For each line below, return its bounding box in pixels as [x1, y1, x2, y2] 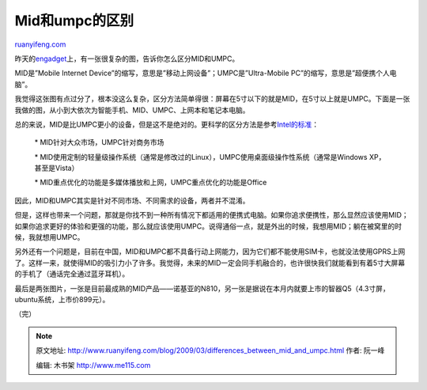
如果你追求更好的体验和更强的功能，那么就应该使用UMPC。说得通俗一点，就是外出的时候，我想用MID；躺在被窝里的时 [14, 222, 402, 231]
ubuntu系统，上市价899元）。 [14, 294, 110, 304]
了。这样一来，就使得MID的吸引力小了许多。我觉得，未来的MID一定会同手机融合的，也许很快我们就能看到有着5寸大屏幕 [14, 258, 406, 267]
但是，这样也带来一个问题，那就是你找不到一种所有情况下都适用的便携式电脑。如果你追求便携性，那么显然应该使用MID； [14, 210, 409, 220]
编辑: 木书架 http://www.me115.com [36, 360, 151, 369]
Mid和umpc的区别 [14, 12, 134, 29]
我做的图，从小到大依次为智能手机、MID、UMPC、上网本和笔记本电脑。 [14, 105, 250, 115]
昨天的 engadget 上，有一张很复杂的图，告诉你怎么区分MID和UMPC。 [14, 54, 240, 63]
